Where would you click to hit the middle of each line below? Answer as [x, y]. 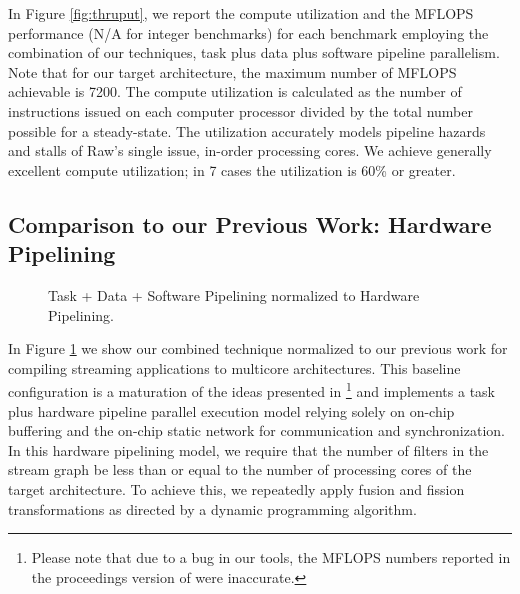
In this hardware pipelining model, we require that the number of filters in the [248, 449]
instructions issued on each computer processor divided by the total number [240, 110]
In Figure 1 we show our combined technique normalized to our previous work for [258, 348]
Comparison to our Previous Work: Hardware [250, 223]
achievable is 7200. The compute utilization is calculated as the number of [235, 91]
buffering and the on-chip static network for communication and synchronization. [256, 430]
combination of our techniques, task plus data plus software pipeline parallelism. [254, 52]
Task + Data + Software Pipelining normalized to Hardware [234, 294]
